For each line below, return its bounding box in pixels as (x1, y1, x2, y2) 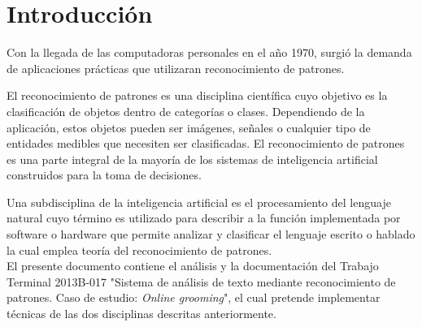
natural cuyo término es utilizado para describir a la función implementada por (7, 209, 401, 226)
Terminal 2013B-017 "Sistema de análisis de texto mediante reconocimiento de (7, 273, 396, 290)
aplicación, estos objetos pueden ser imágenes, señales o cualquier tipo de (7, 118, 371, 136)
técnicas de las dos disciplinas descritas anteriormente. (7, 305, 276, 322)
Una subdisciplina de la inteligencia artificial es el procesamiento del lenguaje (7, 193, 391, 210)
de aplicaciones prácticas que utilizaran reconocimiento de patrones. (7, 59, 345, 76)
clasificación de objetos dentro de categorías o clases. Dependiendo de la (7, 102, 365, 119)
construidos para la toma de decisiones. (7, 166, 202, 183)
